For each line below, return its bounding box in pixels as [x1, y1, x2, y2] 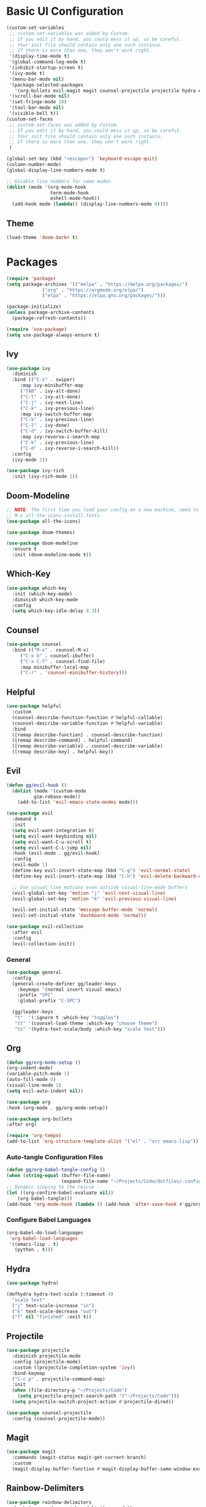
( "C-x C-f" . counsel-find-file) [20, 658, 105, 664]
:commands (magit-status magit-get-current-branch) [12, 1455, 147, 1461]
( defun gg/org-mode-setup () [6, 1059, 81, 1066]
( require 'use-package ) [6, 326, 67, 332]
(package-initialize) [6, 304, 62, 310]
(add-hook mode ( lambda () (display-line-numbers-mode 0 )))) [12, 201, 169, 207]
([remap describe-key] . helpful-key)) [12, 749, 114, 755]
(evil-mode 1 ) [12, 862, 48, 868]
